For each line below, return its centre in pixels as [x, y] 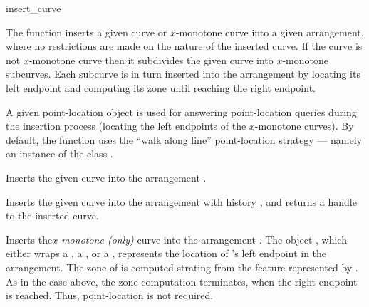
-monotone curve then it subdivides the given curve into [151, 59]
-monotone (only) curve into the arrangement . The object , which [202, 239]
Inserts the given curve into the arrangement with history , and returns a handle [181, 201]
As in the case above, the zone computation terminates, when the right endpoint [182, 281]
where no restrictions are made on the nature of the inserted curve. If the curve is [184, 46]
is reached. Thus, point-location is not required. [110, 295]
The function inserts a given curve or [87, 32]
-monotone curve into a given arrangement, [270, 32]
